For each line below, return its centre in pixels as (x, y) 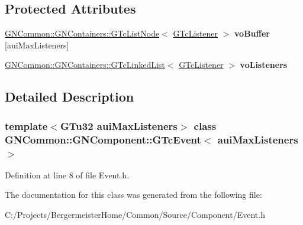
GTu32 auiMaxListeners (119, 125)
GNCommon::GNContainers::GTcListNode (82, 33)
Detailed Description (70, 97)
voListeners (264, 65)
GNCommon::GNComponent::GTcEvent (103, 139)
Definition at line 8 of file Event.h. (67, 175)
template (26, 125)
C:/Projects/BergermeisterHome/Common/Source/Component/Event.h (135, 215)
